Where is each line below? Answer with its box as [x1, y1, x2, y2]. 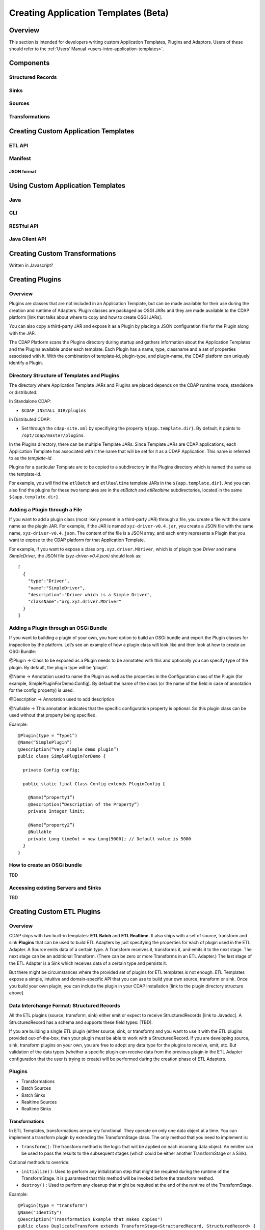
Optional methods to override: [9, 1159, 70, 1166]
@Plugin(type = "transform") [18, 1203, 88, 1208]
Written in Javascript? [9, 262, 53, 268]
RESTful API [9, 222, 39, 229]
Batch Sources [21, 1085, 51, 1091]
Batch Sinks [21, 1092, 46, 1098]
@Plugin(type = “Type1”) [18, 733, 78, 738]
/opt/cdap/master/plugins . [21, 432, 85, 438]
